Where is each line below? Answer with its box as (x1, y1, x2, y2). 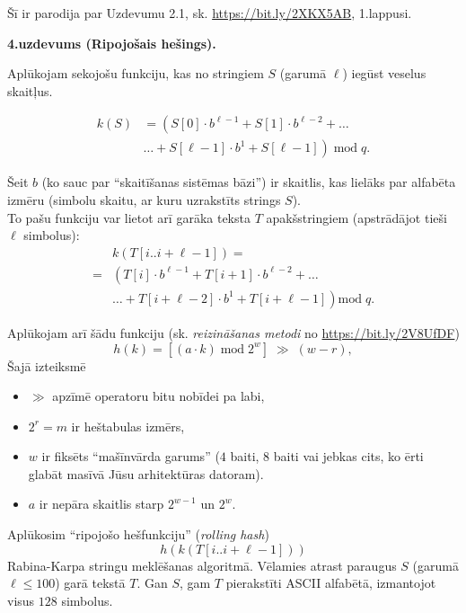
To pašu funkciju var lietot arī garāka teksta (7, 208, 251, 227)
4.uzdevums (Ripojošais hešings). (7, 33, 216, 52)
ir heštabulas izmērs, (71, 416, 185, 435)
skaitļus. (7, 81, 53, 100)
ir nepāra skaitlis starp (39, 494, 164, 513)
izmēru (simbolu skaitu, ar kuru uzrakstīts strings (7, 191, 281, 209)
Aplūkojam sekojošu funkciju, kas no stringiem (7, 64, 264, 83)
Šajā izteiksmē (7, 356, 86, 375)
